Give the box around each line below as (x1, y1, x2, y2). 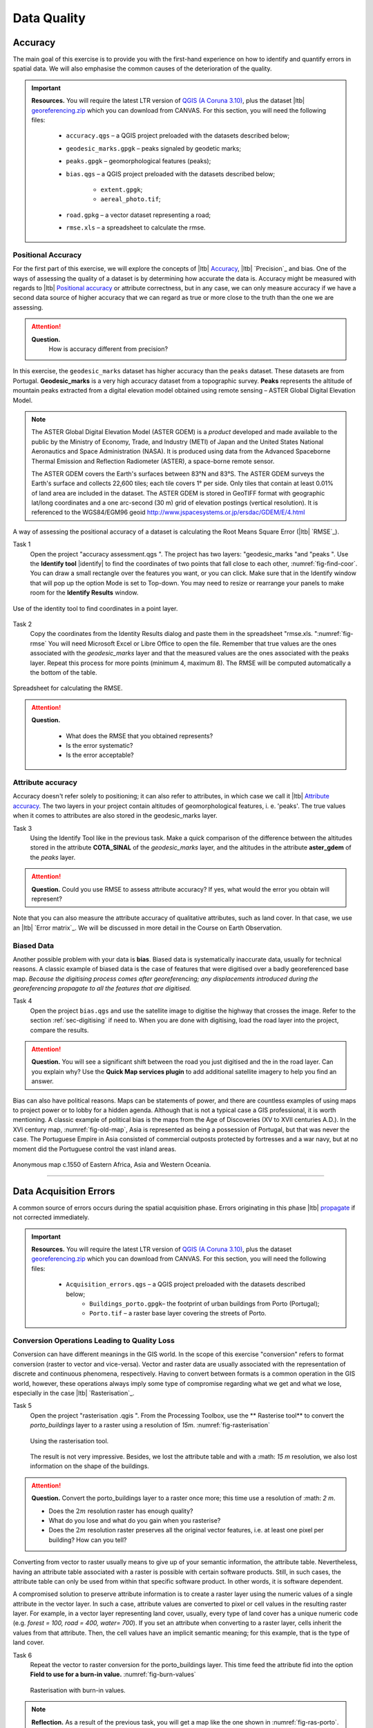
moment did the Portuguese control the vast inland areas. (12, 1145, 177, 1153)
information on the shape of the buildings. (30, 1462, 150, 1470)
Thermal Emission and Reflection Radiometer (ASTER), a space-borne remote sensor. (31, 457, 275, 465)
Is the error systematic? (66, 741, 133, 749)
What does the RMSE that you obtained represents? (66, 731, 213, 740)
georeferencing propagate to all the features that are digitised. (12, 984, 191, 993)
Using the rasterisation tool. (30, 1436, 109, 1445)
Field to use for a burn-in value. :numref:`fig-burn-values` (30, 1670, 196, 1679)
